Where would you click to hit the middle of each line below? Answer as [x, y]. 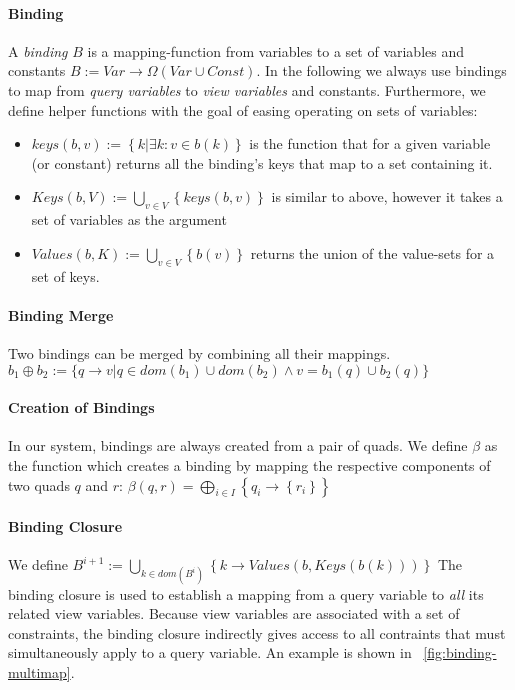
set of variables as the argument [129, 219]
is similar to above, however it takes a [387, 196]
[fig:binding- [460, 652]
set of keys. [65, 275]
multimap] [39, 671]
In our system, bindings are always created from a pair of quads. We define [238, 445]
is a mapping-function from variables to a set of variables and [276, 50]
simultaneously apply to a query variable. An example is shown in [210, 652]
